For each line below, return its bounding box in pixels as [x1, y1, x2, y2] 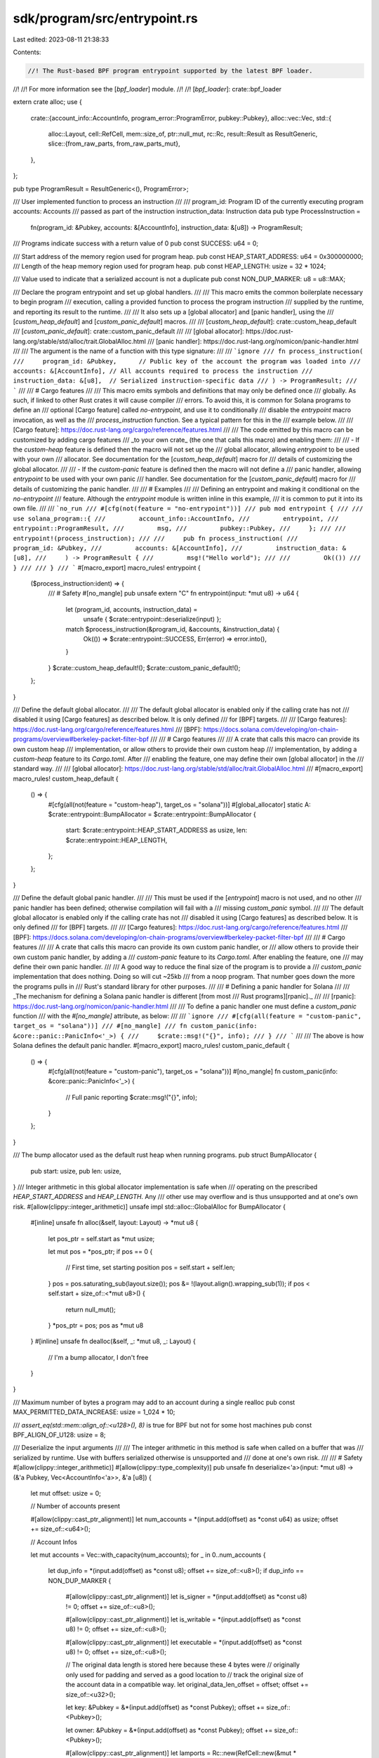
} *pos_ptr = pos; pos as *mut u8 [48, 1321, 144, 1329]
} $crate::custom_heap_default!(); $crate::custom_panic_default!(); [48, 663, 241, 672]
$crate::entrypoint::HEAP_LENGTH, [65, 835, 168, 844]
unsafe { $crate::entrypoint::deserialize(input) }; [83, 615, 221, 624]
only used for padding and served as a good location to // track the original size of [65, 1670, 304, 1679]
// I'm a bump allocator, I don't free [48, 1353, 149, 1361]
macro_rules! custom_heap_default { [13, 774, 119, 783]
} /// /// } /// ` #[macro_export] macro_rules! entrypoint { [13, 563, 201, 572]
